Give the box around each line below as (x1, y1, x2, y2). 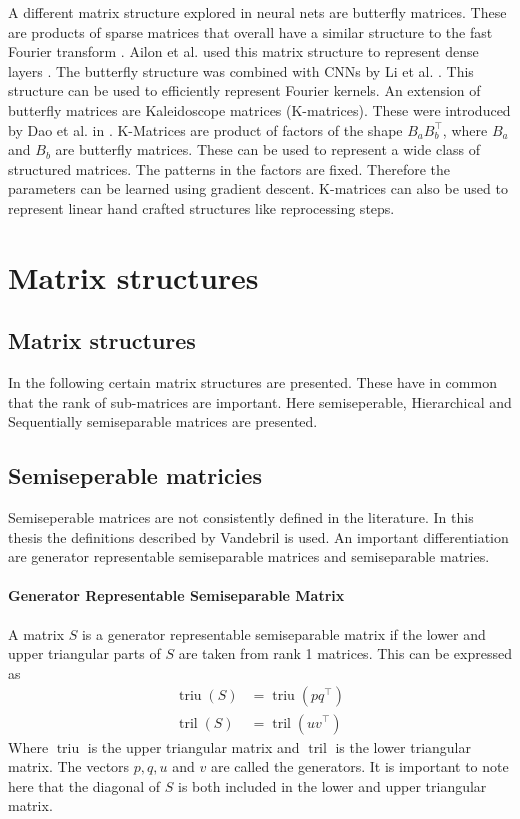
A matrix (8, 623, 65, 644)
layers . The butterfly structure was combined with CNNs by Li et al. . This (8, 60, 474, 81)
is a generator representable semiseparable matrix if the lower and (81, 623, 486, 644)
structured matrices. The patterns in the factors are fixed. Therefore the (8, 158, 450, 179)
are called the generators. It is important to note (210, 756, 509, 777)
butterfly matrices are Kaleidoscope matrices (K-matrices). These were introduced (8, 99, 511, 120)
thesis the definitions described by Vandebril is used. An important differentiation (8, 526, 509, 547)
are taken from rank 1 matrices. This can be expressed (178, 643, 512, 664)
